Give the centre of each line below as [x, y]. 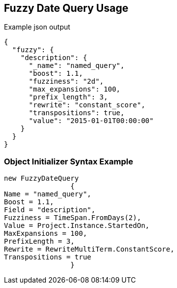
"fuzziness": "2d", [66, 81]
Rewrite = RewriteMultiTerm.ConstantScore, [89, 249]
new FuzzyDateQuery [41, 178]
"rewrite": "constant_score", [87, 105]
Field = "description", [50, 210]
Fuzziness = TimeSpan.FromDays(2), [73, 218]
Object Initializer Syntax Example [69, 161]
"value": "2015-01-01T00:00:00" [91, 121]
